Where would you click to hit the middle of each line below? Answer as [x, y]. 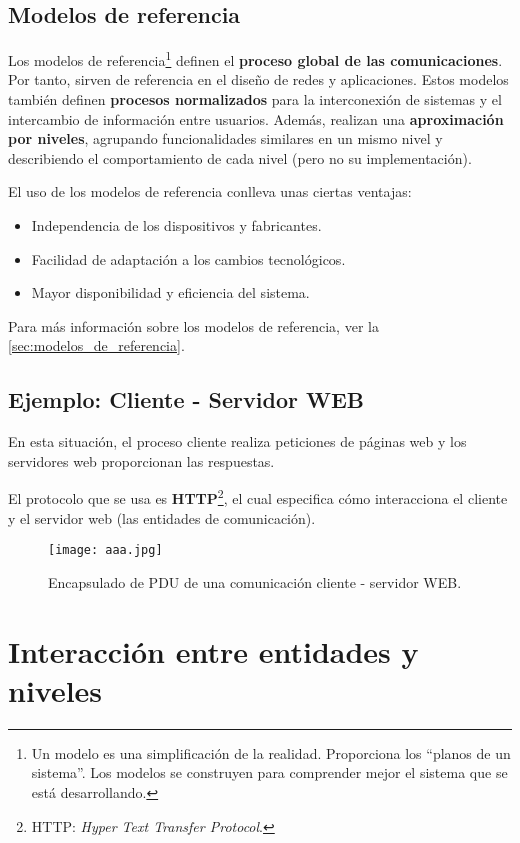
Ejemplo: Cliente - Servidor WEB [186, 399]
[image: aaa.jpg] [105, 550]
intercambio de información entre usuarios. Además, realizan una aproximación [256, 118]
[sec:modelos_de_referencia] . [96, 345]
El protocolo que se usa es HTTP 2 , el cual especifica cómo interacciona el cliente [258, 497]
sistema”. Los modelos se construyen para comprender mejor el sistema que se [269, 772]
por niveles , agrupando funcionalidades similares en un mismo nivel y [225, 138]
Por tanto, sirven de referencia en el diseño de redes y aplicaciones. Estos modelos [258, 79]
